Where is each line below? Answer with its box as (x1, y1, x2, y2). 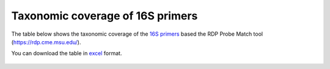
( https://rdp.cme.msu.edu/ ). (11, 38, 81, 45)
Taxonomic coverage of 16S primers (11, 9, 198, 22)
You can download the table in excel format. (11, 50, 122, 57)
